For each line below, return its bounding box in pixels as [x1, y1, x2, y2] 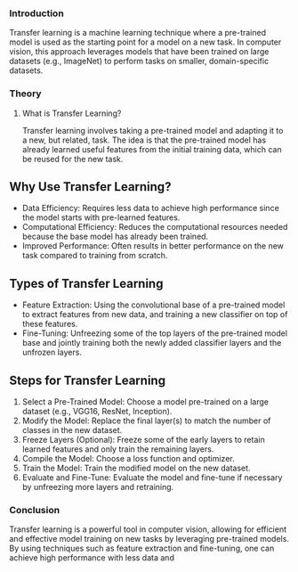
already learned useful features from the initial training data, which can [21, 143, 282, 154]
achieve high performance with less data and [9, 552, 175, 563]
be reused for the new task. [21, 153, 124, 164]
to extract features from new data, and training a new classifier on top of [21, 309, 288, 320]
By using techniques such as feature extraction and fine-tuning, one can [9, 543, 275, 554]
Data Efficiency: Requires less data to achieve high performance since [21, 203, 280, 214]
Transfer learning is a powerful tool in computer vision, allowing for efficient [9, 524, 287, 535]
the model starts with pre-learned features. [21, 212, 181, 223]
